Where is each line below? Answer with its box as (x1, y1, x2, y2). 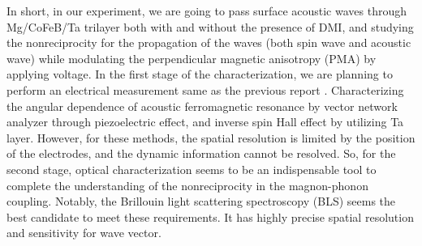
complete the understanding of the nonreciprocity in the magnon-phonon (6, 176, 368, 193)
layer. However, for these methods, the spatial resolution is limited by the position (6, 129, 416, 146)
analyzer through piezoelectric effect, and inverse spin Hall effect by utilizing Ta (6, 113, 404, 130)
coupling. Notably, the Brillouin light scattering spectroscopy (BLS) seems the (6, 193, 396, 210)
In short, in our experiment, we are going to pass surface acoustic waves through (6, 2, 407, 19)
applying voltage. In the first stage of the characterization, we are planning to (6, 66, 393, 83)
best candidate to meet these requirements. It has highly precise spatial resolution (6, 208, 414, 225)
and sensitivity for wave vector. (6, 224, 161, 241)
